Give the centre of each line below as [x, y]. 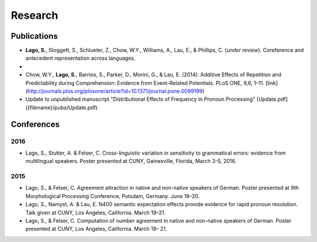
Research [35, 15]
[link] [272, 83]
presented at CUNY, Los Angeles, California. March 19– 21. [96, 229]
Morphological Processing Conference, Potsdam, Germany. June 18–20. [113, 196]
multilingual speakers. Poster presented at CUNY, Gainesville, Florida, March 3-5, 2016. [131, 161]
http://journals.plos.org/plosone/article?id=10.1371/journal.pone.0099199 [115, 91]
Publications [34, 36]
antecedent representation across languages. [80, 58]
